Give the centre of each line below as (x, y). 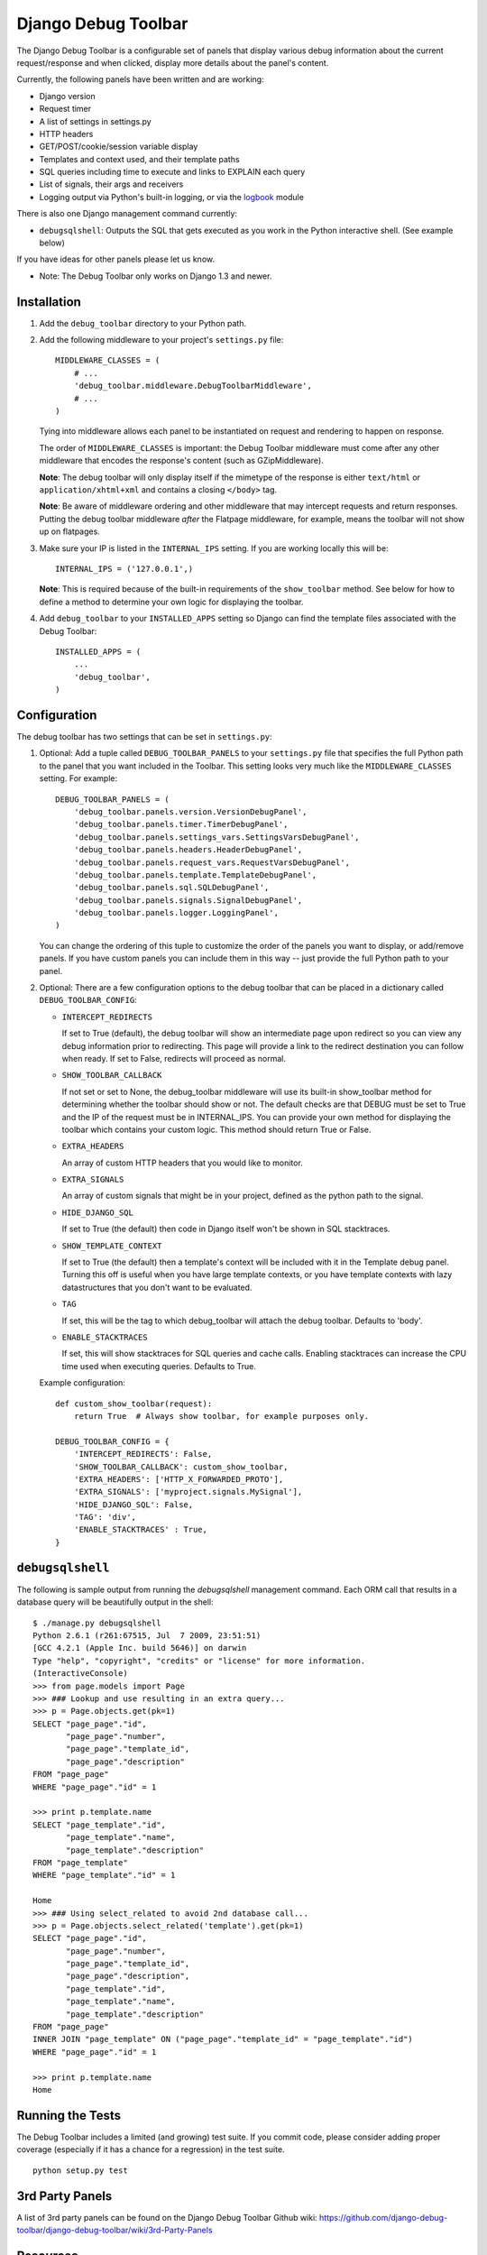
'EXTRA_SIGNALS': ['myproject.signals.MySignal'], (188, 1492)
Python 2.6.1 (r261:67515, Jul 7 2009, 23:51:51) (147, 1635)
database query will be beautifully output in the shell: (115, 1602)
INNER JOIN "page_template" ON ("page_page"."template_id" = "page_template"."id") (223, 2039)
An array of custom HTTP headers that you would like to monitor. (183, 1163)
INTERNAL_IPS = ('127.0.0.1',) (124, 569)
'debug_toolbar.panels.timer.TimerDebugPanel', (181, 824)
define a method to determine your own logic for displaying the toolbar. (171, 602)
